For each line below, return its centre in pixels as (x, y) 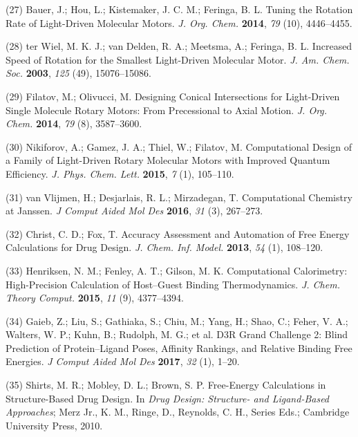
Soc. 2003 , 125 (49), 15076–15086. (78, 73)
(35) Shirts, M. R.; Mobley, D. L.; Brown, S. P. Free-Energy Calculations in (166, 385)
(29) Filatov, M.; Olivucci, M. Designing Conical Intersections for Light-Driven (173, 96)
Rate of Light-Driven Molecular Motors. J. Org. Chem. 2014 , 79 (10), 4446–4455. (179, 22)
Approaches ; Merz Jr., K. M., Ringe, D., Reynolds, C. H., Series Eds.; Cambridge (178, 412)
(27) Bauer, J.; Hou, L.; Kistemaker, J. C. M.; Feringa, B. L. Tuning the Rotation (179, 9)
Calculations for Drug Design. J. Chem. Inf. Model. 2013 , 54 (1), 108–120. (164, 247)
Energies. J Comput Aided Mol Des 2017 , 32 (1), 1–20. (123, 361)
